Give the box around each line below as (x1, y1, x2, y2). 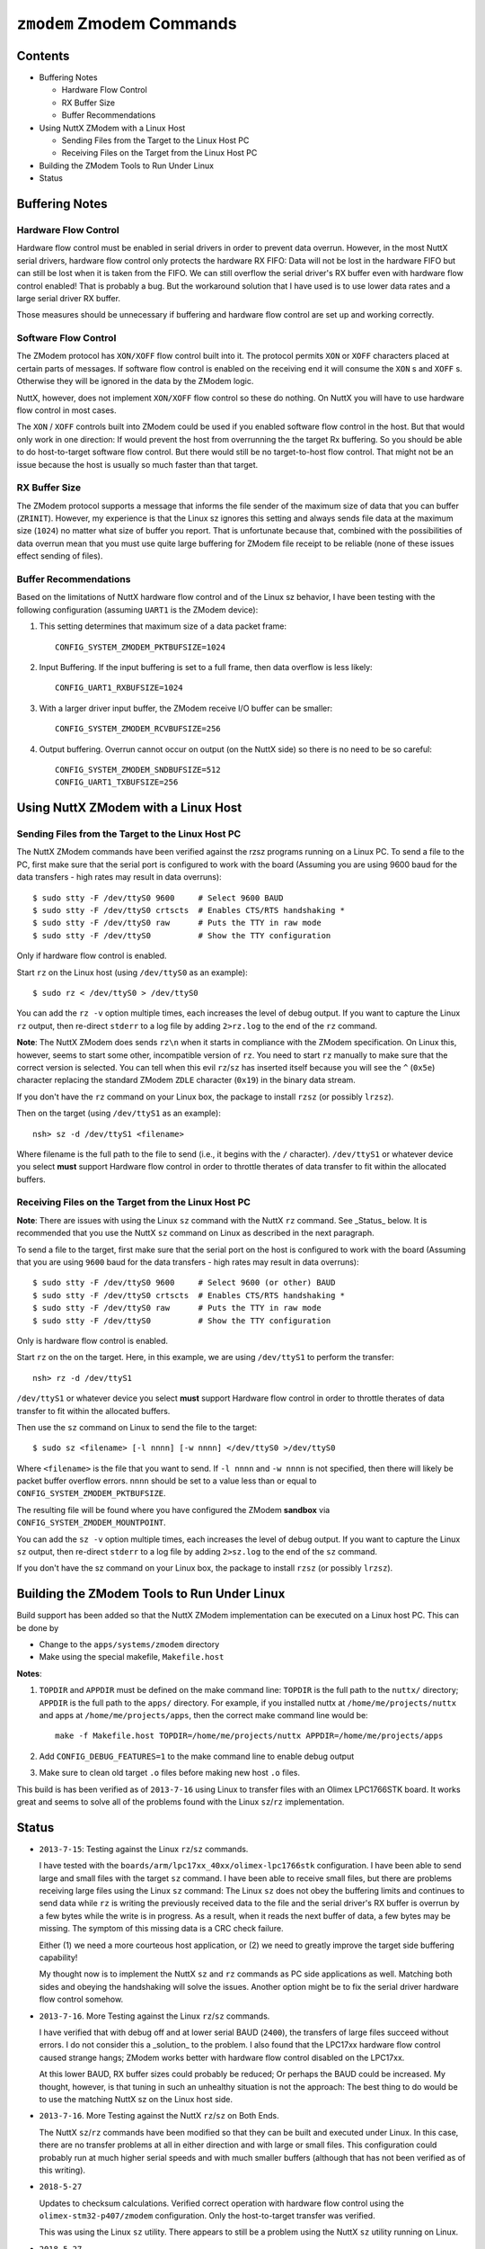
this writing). (39, 2164, 85, 2175)
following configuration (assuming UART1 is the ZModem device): (16, 604, 259, 615)
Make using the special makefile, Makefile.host (39, 1652, 225, 1662)
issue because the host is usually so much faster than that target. (16, 459, 259, 470)
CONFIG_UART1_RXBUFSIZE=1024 (55, 683, 183, 693)
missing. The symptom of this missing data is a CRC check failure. (39, 1923, 284, 1934)
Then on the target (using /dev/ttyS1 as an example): (16, 1107, 222, 1119)
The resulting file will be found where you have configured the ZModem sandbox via (16, 1504, 331, 1515)
